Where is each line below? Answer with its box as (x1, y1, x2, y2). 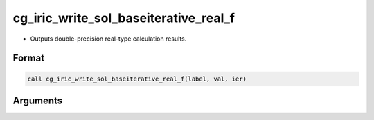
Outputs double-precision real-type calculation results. (30, 34, 187, 43)
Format (12, 52, 45, 64)
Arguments (12, 94, 63, 106)
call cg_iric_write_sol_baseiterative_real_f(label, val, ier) (27, 74, 247, 83)
